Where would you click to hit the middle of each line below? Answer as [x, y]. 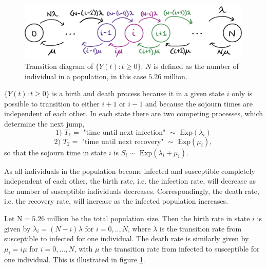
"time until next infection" [125, 132]
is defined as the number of [196, 66]
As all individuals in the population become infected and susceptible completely [130, 171]
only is [242, 93]
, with [83, 248]
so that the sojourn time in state [55, 152]
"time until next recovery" [123, 142]
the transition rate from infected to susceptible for [181, 248]
